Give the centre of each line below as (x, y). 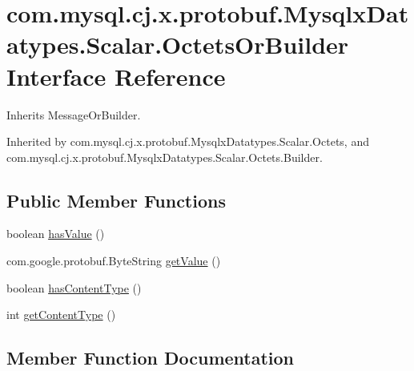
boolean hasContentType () (74, 287)
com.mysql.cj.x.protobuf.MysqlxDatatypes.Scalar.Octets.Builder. (165, 157)
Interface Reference (116, 76)
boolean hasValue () (56, 234)
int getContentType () (61, 315)
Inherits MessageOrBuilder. (74, 114)
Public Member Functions (116, 200)
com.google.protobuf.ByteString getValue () (114, 261)
